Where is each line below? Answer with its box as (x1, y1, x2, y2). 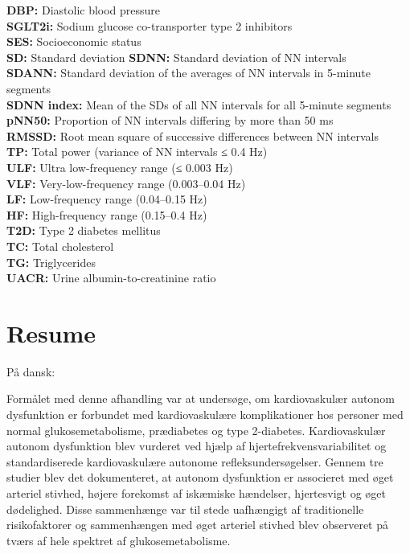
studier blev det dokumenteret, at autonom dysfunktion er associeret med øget (6, 469, 394, 486)
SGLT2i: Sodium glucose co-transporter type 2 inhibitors (6, 17, 293, 34)
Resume (6, 316, 96, 349)
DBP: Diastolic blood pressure (6, 2, 161, 18)
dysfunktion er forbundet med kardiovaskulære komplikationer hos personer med (6, 406, 404, 422)
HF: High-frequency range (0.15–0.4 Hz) (6, 206, 207, 223)
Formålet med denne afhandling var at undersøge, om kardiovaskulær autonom (6, 390, 395, 407)
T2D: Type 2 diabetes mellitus (6, 222, 161, 239)
